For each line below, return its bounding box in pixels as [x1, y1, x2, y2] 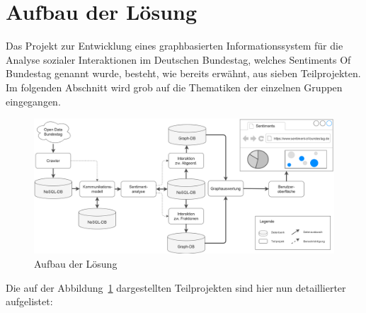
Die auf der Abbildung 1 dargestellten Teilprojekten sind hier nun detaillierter [6, 280, 346, 295]
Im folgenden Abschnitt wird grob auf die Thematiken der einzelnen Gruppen [6, 79, 343, 94]
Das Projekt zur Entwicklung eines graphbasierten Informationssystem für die [6, 38, 343, 53]
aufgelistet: [6, 294, 53, 309]
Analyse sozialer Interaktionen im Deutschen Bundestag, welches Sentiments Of [6, 52, 351, 67]
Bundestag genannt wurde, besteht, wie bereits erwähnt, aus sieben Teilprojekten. [6, 66, 361, 81]
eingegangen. [6, 93, 61, 108]
